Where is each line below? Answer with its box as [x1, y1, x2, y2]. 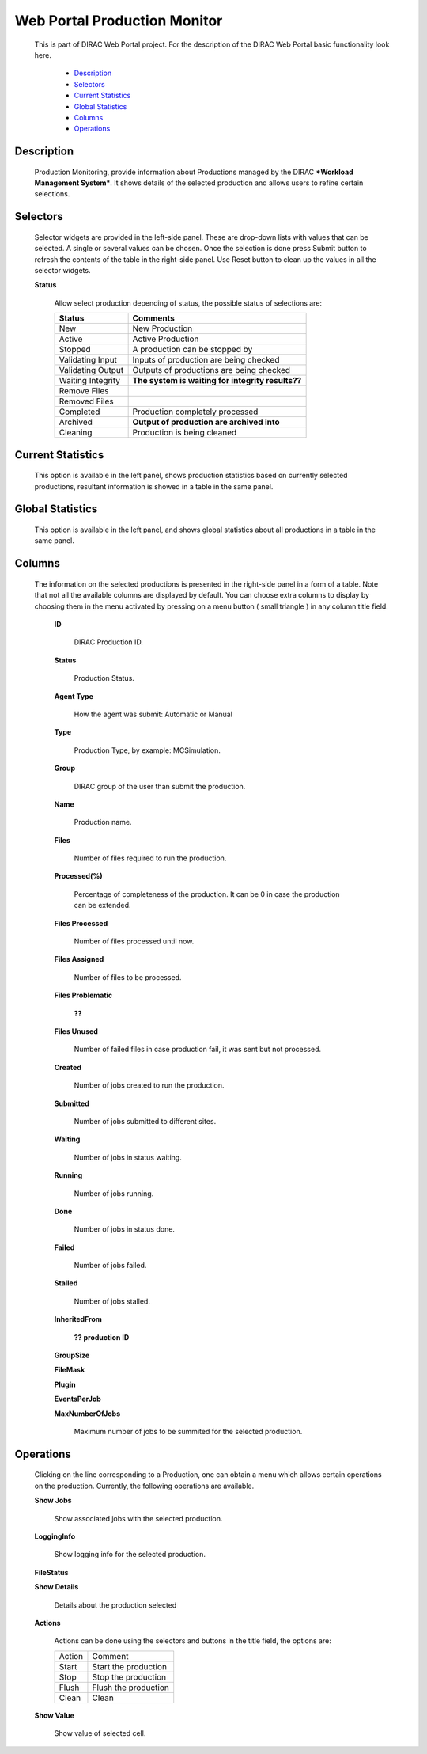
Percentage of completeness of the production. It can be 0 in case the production [74, 889, 340, 898]
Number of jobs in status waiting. [74, 1152, 182, 1162]
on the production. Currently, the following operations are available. [34, 1481, 255, 1490]
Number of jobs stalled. [74, 1297, 150, 1306]
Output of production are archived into [132, 416, 280, 427]
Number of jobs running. [74, 1188, 154, 1198]
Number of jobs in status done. [74, 1224, 176, 1234]
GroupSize [54, 1350, 90, 1361]
